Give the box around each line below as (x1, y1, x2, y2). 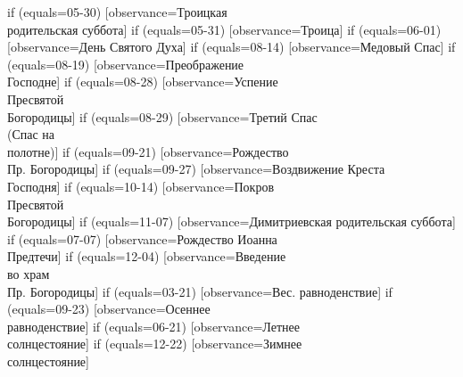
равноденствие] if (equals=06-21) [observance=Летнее (7, 316, 300, 335)
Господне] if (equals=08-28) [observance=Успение (7, 72, 278, 91)
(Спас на (7, 125, 55, 143)
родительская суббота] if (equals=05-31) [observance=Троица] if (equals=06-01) (7, 20, 442, 38)
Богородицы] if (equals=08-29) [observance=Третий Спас (7, 107, 318, 126)
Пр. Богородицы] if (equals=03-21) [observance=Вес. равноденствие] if (7, 282, 393, 300)
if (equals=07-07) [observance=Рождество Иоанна (7, 229, 277, 248)
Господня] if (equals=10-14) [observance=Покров (7, 176, 275, 195)
